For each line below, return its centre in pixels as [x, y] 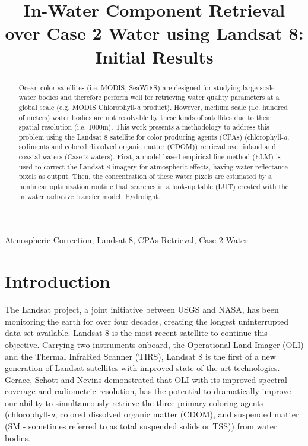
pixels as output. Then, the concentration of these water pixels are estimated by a [145, 176]
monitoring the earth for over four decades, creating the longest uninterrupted [147, 321]
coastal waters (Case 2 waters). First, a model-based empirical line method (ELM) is [150, 157]
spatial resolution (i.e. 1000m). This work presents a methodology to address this [144, 127]
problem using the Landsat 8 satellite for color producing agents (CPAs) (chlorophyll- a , [154, 136]
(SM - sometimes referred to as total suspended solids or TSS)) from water [141, 426]
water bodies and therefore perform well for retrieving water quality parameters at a [149, 97]
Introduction [58, 281]
